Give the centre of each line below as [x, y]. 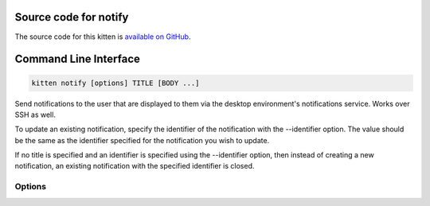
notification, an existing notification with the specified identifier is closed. [135, 166]
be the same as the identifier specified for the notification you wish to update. [142, 140]
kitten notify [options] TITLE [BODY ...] [115, 83]
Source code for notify [72, 17]
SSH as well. [35, 115]
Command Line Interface [78, 59]
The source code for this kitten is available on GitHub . [103, 37]
